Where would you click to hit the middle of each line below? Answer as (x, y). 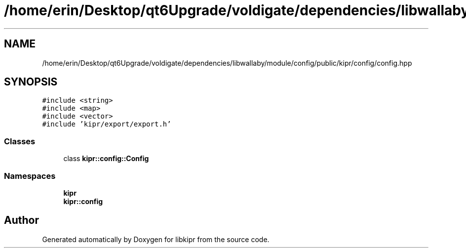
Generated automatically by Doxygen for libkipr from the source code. (156, 239)
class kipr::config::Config (106, 159)
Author (21, 220)
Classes (20, 141)
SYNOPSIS (31, 82)
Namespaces (30, 176)
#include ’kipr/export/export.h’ (107, 124)
